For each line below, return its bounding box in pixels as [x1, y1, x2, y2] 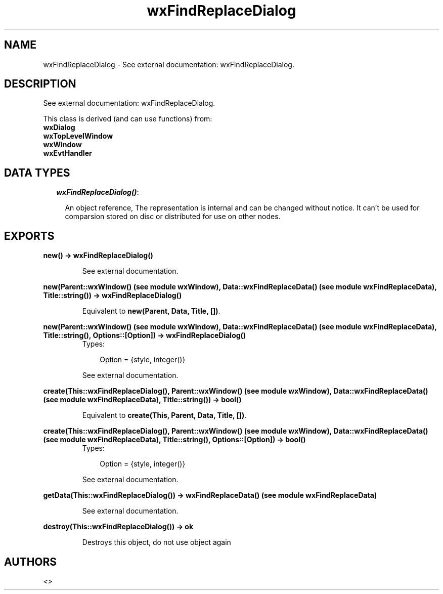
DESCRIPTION [4, 77, 76, 91]
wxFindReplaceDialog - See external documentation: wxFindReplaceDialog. [43, 60, 294, 69]
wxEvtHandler [43, 149, 92, 158]
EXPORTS [4, 229, 55, 242]
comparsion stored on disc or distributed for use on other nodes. [65, 212, 281, 221]
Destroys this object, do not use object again [82, 538, 231, 547]
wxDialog [43, 123, 75, 132]
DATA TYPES [4, 166, 70, 179]
